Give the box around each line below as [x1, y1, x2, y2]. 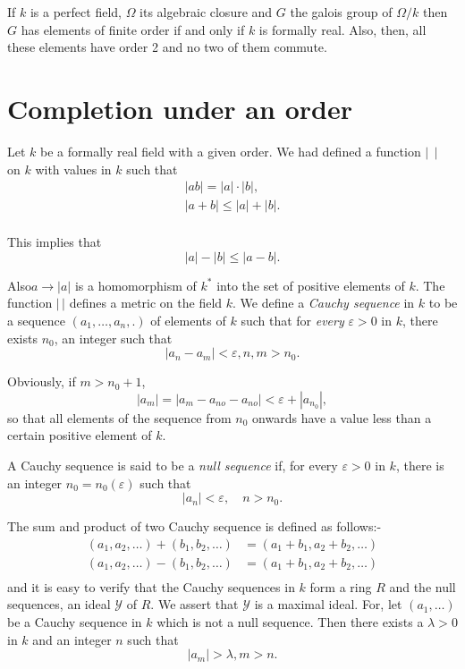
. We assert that [150, 595, 239, 614]
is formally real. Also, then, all [258, 20, 427, 38]
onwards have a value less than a [252, 408, 432, 427]
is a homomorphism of [74, 275, 197, 294]
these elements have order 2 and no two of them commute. [7, 38, 327, 56]
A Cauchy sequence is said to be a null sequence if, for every [7, 455, 338, 474]
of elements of [150, 310, 226, 329]
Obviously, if [7, 372, 76, 391]
